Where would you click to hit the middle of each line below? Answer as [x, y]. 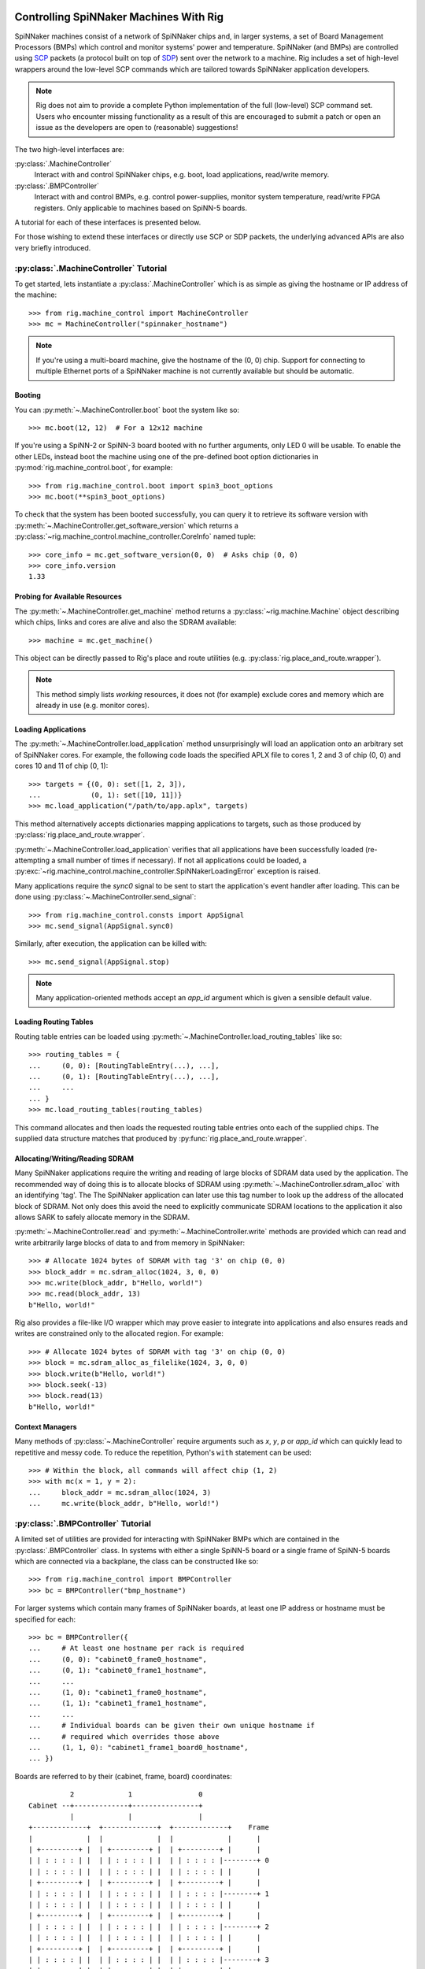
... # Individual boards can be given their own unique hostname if [172, 1726]
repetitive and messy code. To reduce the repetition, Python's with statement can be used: [163, 1452]
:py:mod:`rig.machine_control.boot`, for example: [94, 468]
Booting [28, 395]
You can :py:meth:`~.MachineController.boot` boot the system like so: [127, 410]
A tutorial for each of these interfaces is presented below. [108, 222]
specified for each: [45, 1619]
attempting [32, 860]
